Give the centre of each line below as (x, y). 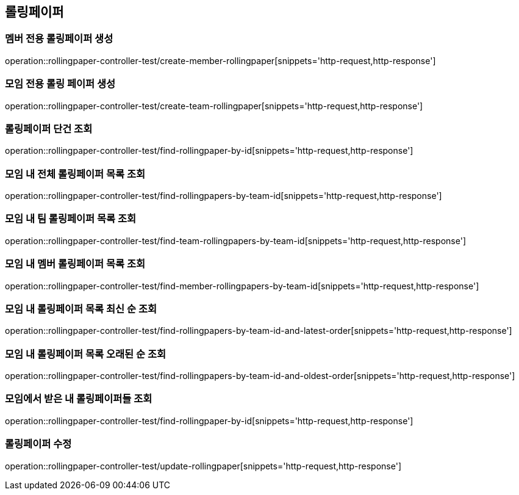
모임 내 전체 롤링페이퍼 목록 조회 (75, 174)
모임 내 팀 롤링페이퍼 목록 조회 (71, 219)
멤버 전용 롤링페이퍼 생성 (59, 39)
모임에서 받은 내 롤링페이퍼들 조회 (79, 399)
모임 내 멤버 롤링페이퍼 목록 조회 (75, 264)
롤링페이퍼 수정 (38, 444)
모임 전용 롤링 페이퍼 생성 (60, 84)
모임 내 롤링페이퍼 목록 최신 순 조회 (81, 309)
